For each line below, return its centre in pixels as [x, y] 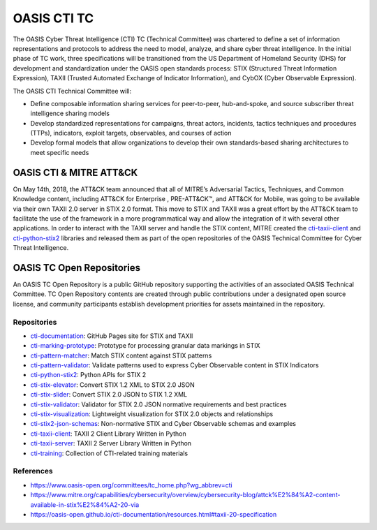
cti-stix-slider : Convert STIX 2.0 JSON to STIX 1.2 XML [109, 395]
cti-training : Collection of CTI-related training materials [109, 453]
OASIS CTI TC [53, 18]
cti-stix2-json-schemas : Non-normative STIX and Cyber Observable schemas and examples [163, 424]
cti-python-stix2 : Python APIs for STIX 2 [88, 375]
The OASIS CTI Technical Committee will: [72, 91]
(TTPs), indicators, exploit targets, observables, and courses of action [131, 133]
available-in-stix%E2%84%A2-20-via [85, 505]
